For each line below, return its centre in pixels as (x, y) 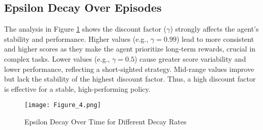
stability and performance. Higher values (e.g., (76, 38)
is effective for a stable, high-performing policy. (77, 88)
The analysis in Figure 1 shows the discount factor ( (85, 29)
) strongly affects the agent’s (214, 29)
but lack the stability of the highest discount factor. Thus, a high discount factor (130, 79)
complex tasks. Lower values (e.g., (57, 58)
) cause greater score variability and (190, 58)
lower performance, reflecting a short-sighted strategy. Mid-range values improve (129, 69)
